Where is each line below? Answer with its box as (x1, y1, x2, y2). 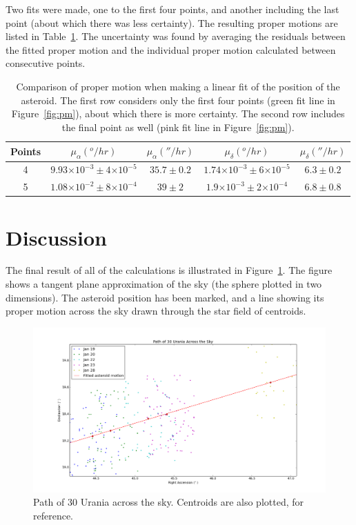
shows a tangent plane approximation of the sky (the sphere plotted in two (6, 277, 322, 291)
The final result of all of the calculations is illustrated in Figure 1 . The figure (6, 263, 333, 277)
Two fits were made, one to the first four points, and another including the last (6, 2, 339, 16)
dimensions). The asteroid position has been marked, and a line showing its (6, 290, 324, 304)
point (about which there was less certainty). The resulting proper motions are (6, 15, 338, 30)
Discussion (6, 223, 107, 251)
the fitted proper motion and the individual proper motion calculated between (6, 42, 336, 57)
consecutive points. (6, 56, 86, 70)
